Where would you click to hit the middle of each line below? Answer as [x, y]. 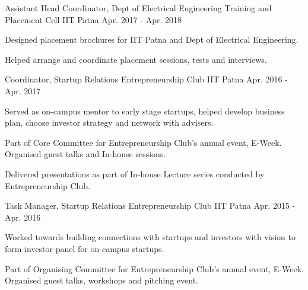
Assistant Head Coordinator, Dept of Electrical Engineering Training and [138, 8]
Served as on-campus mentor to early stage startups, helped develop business [145, 111]
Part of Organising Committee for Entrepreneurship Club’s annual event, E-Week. [154, 268]
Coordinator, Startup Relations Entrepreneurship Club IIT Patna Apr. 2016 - [146, 79]
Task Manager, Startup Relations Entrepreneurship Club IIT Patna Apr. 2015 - [150, 205]
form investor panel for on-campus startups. [85, 248]
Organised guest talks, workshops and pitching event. [101, 280]
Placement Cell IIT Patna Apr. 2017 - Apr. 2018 [93, 19]
